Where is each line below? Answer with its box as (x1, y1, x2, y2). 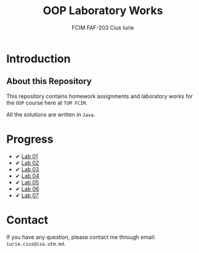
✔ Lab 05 (15, 178, 39, 186)
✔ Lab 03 (15, 165, 40, 173)
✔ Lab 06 (15, 185, 40, 192)
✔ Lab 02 (15, 159, 40, 166)
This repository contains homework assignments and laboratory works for (6, 93, 193, 100)
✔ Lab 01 (15, 153, 39, 160)
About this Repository (6, 76, 92, 86)
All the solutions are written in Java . (6, 111, 96, 118)
